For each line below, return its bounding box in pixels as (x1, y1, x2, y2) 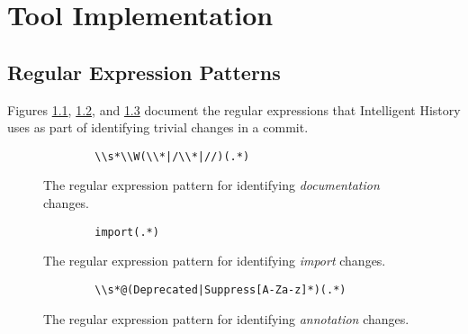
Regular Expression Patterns (7, 58, 281, 86)
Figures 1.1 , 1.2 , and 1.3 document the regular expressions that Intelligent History (7, 100, 461, 119)
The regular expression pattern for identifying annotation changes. (43, 309, 409, 328)
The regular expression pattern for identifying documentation (43, 176, 380, 194)
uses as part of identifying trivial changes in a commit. (7, 118, 309, 137)
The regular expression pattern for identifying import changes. (43, 251, 386, 270)
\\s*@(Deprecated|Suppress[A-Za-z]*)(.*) (94, 283, 346, 296)
